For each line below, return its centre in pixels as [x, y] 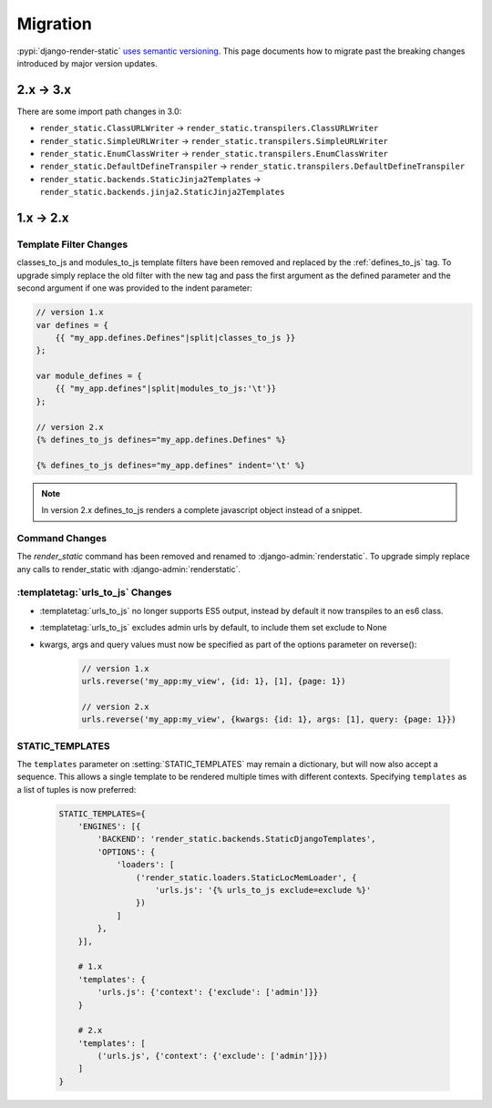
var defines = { [72, 325]
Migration [55, 24]
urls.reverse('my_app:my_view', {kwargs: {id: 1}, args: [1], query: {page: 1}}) [269, 719]
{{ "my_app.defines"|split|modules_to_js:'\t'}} [166, 389]
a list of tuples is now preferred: [77, 789]
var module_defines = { [89, 376]
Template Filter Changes [72, 244]
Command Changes [62, 538]
